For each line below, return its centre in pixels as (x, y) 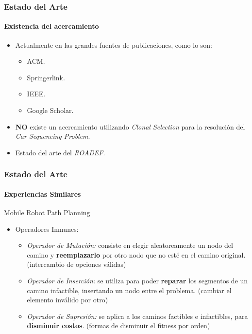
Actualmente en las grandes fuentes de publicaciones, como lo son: (114, 45)
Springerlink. (46, 77)
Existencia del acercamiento (51, 26)
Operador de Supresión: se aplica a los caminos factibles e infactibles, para (137, 316)
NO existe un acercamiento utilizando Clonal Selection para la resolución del (130, 126)
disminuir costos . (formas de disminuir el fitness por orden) (118, 325)
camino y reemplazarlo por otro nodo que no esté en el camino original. (136, 254)
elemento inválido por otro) (67, 300)
